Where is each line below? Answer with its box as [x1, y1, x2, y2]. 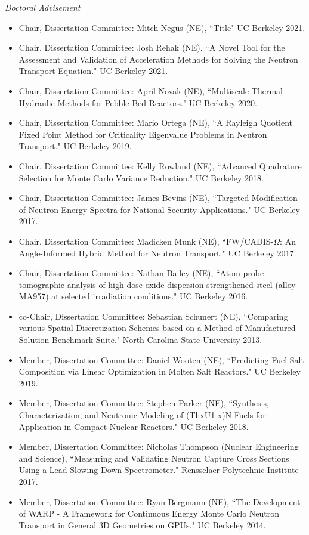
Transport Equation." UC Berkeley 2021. [18, 64, 168, 77]
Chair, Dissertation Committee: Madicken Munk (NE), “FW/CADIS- [18, 234, 274, 247]
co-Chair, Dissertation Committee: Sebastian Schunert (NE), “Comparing [18, 310, 288, 322]
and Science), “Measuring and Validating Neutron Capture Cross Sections [18, 451, 289, 464]
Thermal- [251, 84, 286, 97]
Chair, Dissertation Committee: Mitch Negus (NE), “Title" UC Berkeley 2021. [18, 21, 305, 33]
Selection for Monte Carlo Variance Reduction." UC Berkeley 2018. [18, 171, 264, 184]
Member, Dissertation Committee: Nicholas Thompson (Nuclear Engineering [18, 440, 299, 453]
